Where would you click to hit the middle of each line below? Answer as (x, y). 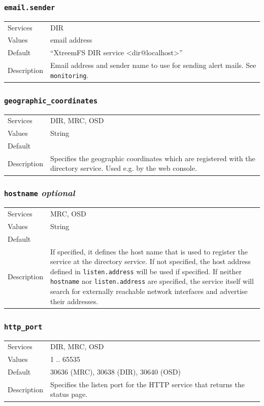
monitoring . (69, 75)
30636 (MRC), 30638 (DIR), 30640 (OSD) (115, 372)
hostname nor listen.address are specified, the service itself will (152, 281)
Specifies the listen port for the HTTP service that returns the (147, 384)
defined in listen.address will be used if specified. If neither (146, 271)
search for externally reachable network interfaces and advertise (149, 291)
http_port (23, 327)
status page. (69, 394)
